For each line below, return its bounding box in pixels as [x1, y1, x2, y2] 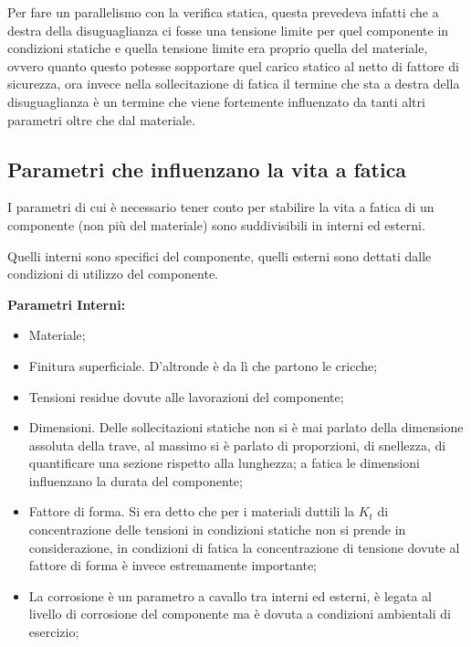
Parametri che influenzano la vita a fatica [7, 154, 407, 183]
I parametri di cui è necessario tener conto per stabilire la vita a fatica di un [7, 197, 434, 217]
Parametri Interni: [7, 294, 126, 313]
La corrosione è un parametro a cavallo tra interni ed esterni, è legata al [28, 586, 432, 605]
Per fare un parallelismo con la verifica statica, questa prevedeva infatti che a [7, 3, 439, 21]
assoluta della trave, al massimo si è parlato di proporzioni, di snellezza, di [28, 435, 446, 454]
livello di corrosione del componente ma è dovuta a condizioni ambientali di [28, 604, 451, 623]
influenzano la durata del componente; [28, 471, 243, 490]
